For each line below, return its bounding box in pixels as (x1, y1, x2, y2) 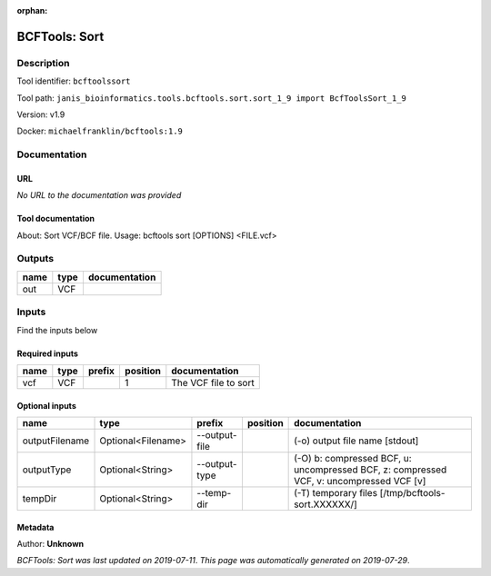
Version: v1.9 (16, 109, 65, 120)
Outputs (16, 253, 55, 265)
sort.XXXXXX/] (294, 498, 358, 511)
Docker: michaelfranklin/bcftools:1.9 (16, 125, 184, 136)
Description (16, 56, 70, 69)
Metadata (16, 521, 55, 532)
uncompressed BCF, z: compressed (294, 463, 447, 476)
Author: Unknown (16, 538, 85, 549)
